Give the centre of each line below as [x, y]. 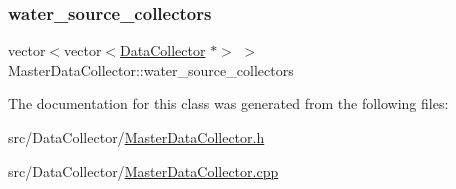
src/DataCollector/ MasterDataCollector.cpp [143, 170]
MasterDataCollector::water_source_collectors [151, 69]
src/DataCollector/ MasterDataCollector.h [136, 137]
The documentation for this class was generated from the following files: [228, 103]
